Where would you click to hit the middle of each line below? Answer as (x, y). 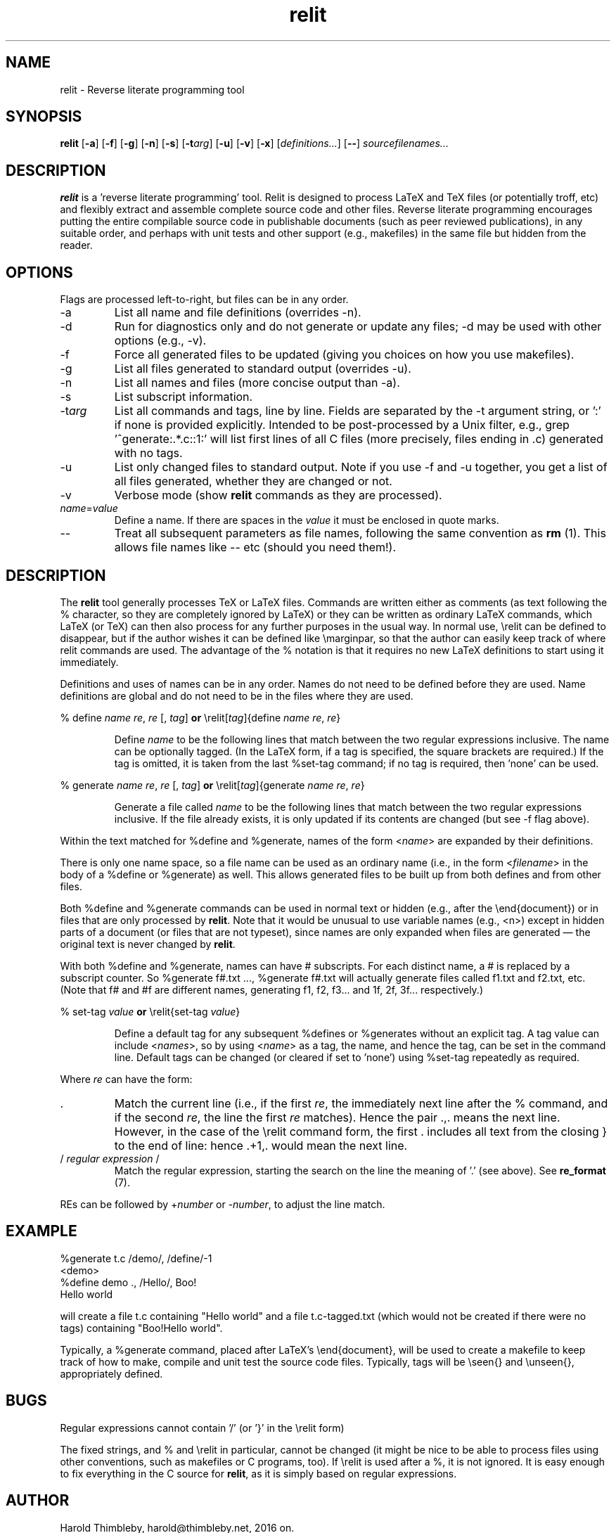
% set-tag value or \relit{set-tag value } (150, 1011)
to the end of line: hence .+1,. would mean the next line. (261, 1145)
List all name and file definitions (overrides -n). (238, 313)
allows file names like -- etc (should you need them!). (255, 547)
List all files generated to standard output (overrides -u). (263, 369)
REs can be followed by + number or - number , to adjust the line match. (223, 1204)
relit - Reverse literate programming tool (152, 89)
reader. (76, 245)
